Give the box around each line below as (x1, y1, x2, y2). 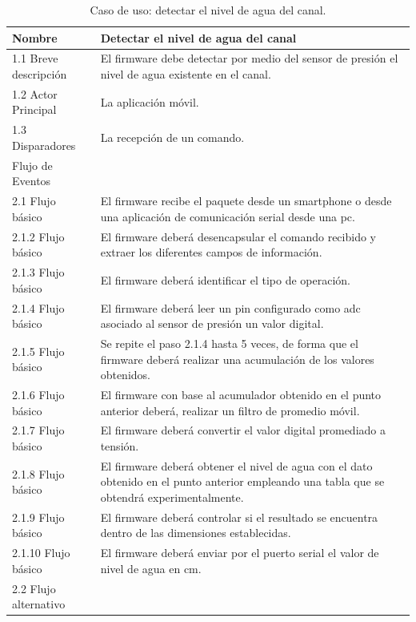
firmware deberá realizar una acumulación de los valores (100, 350, 374, 367)
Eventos (12, 172, 51, 189)
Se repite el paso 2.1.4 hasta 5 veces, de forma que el (100, 334, 358, 351)
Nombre (12, 29, 58, 46)
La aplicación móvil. (100, 93, 199, 110)
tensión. (100, 438, 139, 454)
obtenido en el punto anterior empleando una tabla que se (100, 473, 385, 490)
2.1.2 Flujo (12, 228, 65, 244)
